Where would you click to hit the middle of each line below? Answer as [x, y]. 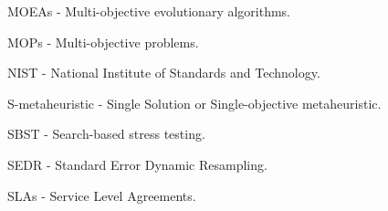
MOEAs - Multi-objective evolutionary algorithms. [149, 11]
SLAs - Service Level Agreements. [102, 195]
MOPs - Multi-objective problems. [103, 42]
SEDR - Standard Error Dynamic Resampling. [137, 164]
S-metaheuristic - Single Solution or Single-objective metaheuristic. [194, 103]
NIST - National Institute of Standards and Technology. [164, 73]
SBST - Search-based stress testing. [106, 134]
